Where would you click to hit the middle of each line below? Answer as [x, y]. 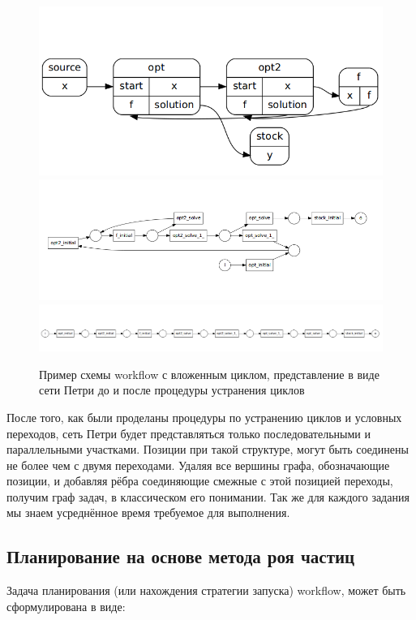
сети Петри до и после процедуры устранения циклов [172, 390]
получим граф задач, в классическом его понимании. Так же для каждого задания [208, 496]
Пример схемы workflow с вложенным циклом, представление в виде [209, 374]
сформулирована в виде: [66, 606]
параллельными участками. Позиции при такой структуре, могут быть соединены [208, 449]
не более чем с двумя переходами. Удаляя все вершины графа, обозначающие [198, 465]
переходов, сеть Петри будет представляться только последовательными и [189, 433]
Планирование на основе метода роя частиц [181, 556]
